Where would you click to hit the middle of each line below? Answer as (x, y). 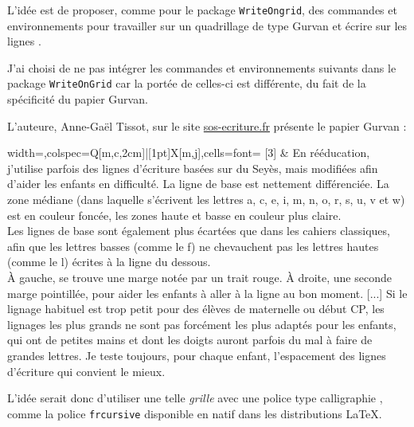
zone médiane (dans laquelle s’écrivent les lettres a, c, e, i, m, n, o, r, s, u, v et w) (206, 200)
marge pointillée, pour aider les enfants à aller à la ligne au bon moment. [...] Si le (207, 293)
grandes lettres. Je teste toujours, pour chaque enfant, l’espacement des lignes (197, 355)
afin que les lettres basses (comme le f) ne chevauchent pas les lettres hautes (193, 246)
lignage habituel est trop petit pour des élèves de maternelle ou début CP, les (196, 309)
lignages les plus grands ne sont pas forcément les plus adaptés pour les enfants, (202, 324)
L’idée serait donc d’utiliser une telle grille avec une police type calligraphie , (195, 398)
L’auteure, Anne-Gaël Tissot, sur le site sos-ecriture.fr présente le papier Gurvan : (207, 125)
